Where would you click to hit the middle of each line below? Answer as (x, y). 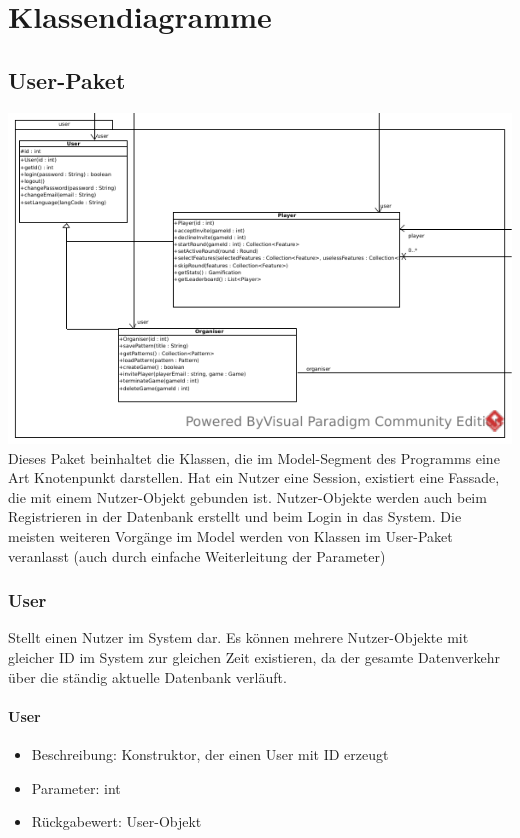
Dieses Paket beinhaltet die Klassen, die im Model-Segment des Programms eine (254, 457)
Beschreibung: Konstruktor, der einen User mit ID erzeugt (210, 753)
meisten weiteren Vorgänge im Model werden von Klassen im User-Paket (230, 535)
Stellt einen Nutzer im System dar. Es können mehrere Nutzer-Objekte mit (238, 637)
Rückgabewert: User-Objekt (116, 821)
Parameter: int (76, 787)
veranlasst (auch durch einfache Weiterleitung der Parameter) (197, 555)
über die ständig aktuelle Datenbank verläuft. (147, 676)
